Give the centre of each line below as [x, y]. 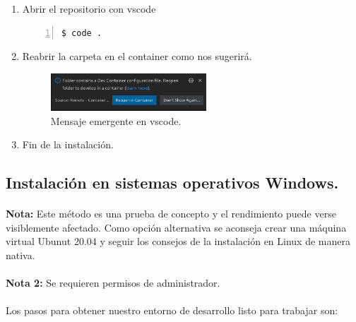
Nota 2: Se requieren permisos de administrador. [113, 283]
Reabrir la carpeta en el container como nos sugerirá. [137, 56]
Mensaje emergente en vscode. [116, 120]
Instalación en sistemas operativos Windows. [172, 183]
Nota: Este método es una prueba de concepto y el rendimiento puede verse [171, 214]
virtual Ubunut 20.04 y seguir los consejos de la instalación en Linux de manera [178, 241]
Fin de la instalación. [68, 144]
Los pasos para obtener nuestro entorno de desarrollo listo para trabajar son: [172, 310]
